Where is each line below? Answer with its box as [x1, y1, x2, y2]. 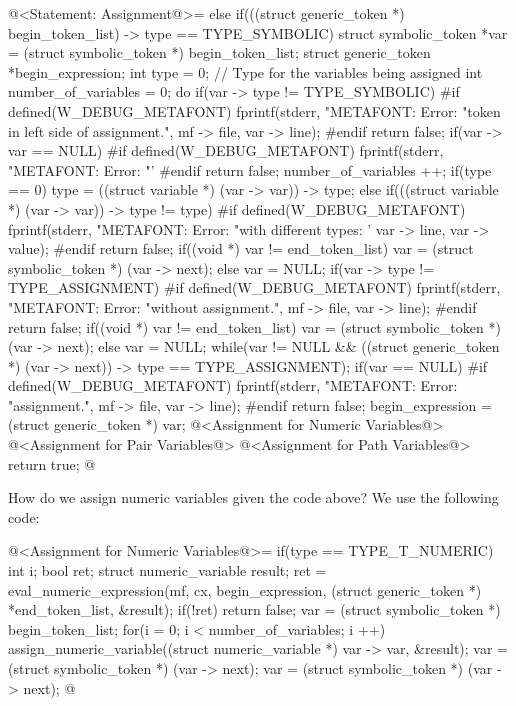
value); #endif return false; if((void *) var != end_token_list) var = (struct [8, 238, 474, 259]
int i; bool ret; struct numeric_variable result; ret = [8, 560, 327, 581]
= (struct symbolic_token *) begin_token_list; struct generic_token [8, 42, 431, 63]
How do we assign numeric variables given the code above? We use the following [8, 487, 499, 508]
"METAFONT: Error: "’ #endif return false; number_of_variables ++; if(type [8, 159, 492, 180]
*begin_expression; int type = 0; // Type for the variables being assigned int [8, 61, 483, 82]
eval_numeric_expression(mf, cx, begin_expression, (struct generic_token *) [8, 579, 482, 600]
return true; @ [8, 453, 96, 474]
